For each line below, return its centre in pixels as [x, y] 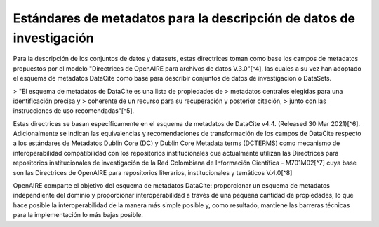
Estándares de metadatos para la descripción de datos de [184, 18]
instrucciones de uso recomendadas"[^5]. [74, 111]
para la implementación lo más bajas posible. [78, 215]
